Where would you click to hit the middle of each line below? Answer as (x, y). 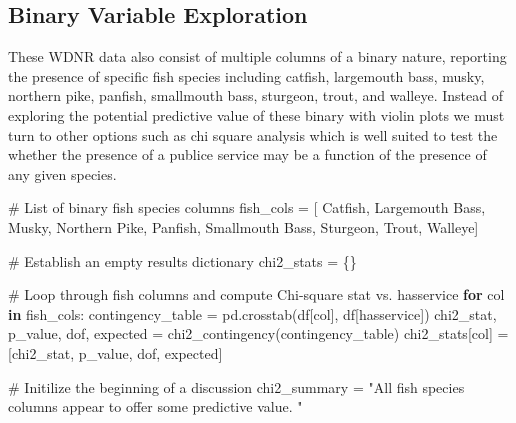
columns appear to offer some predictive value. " (155, 406)
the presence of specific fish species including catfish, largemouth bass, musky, (246, 75)
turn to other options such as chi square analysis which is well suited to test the (253, 134)
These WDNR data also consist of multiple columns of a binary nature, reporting (257, 56)
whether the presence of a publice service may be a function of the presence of (247, 154)
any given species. (62, 173)
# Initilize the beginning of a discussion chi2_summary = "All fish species (236, 386)
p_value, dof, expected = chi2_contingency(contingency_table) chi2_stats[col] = (258, 333)
